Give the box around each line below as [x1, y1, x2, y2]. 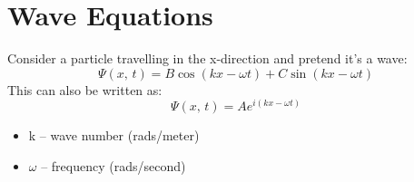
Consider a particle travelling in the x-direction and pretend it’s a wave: [7, 49, 408, 68]
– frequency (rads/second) [41, 156, 186, 175]
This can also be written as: [7, 80, 163, 99]
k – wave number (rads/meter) [28, 126, 200, 145]
